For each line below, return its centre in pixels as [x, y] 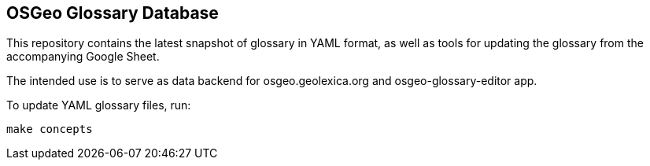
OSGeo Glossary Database [113, 13]
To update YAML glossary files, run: [99, 105]
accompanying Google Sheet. [83, 57]
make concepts [50, 129]
